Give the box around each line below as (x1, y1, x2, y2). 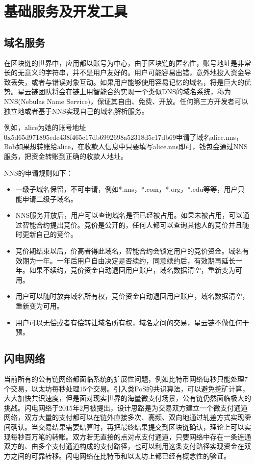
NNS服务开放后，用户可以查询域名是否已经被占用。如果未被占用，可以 (15, 210, 243, 220)
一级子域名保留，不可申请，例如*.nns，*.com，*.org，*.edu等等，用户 (15, 184, 238, 194)
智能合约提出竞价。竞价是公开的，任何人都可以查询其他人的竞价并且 (22, 219, 242, 230)
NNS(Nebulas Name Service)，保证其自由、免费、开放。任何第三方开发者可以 (4, 96, 249, 106)
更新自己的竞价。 (22, 229, 77, 239)
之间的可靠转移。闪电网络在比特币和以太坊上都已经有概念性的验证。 (10, 450, 230, 461)
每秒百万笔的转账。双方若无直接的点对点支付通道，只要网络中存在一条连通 (10, 431, 251, 441)
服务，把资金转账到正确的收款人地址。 (4, 151, 127, 161)
